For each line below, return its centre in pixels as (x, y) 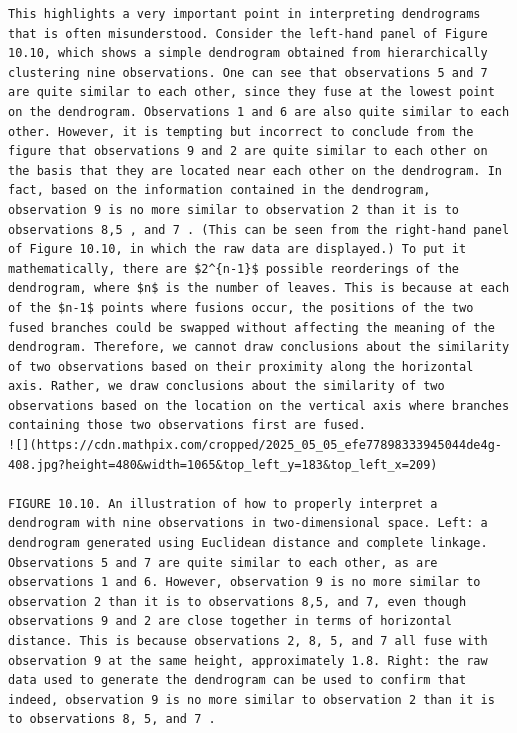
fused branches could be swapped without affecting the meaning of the (251, 327)
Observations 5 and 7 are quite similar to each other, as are (223, 562)
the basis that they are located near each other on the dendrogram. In (255, 170)
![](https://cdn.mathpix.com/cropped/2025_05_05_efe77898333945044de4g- (255, 445)
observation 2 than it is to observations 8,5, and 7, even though (237, 601)
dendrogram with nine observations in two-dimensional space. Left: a (248, 523)
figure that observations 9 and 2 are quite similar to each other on (248, 151)
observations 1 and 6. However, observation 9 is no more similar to (244, 582)
